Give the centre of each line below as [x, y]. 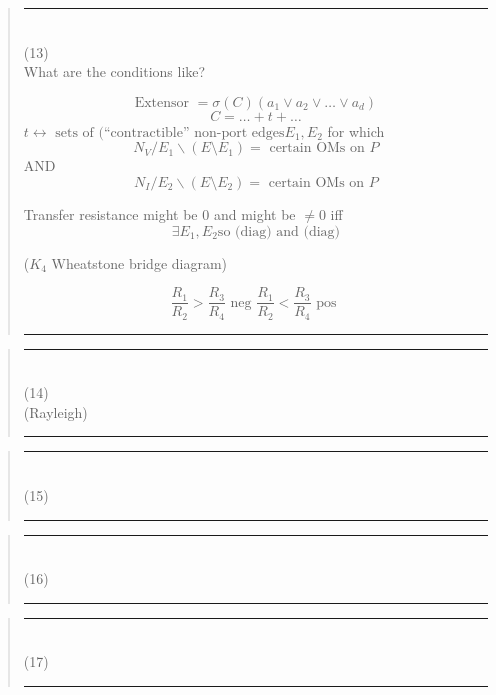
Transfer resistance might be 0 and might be [159, 213]
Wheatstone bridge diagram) [139, 262]
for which [356, 130]
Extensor [162, 102]
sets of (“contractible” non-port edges [170, 132]
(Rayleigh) [55, 411]
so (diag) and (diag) [279, 231]
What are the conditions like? [114, 71]
